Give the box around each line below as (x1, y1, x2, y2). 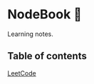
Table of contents (7, 50, 87, 62)
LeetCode (7, 68, 37, 77)
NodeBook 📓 (7, 6, 82, 23)
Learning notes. (7, 30, 53, 38)
